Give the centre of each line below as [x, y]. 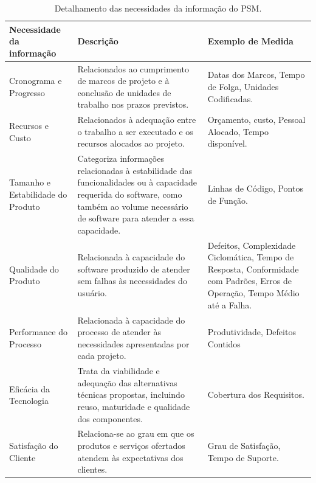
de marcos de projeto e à [123, 81]
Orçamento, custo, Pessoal [256, 120]
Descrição [98, 41]
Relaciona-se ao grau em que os [136, 433]
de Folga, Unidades [243, 87]
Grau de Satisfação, [244, 445]
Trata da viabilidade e [118, 371]
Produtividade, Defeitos [252, 332]
